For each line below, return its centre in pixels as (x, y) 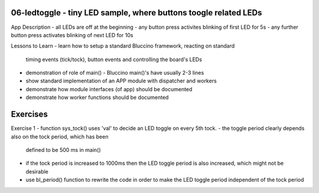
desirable (37, 171)
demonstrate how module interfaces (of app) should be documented (109, 89)
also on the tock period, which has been (60, 137)
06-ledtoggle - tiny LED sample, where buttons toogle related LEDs (136, 13)
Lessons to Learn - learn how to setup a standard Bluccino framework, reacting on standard (123, 46)
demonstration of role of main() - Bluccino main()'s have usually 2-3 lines (115, 73)
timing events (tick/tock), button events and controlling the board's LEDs (114, 59)
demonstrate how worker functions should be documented (97, 98)
